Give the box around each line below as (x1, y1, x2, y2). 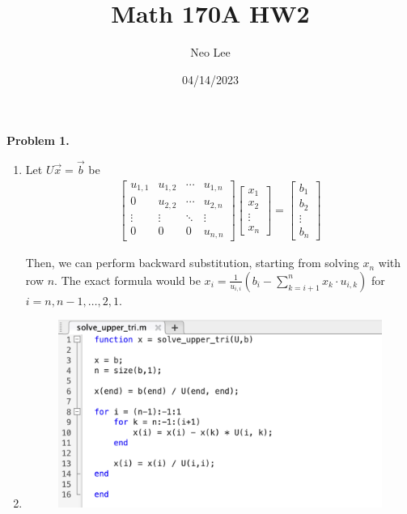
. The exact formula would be (54, 271, 201, 288)
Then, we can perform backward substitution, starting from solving (25, 254, 359, 271)
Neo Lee (190, 44, 231, 61)
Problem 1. (6, 132, 70, 149)
